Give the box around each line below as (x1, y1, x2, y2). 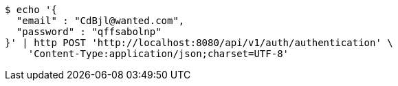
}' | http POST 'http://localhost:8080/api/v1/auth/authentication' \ (5, 37, 393, 48)
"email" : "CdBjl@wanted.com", (16, 15, 185, 26)
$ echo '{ (5, 4, 57, 15)
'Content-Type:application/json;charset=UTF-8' (27, 48, 289, 59)
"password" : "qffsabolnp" (16, 26, 162, 37)
